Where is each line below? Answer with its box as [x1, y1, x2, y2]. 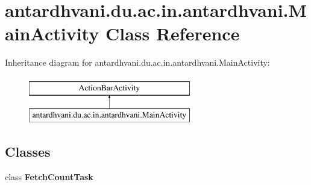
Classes [5, 142, 51, 161]
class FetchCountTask [5, 171, 93, 183]
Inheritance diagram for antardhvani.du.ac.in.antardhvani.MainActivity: [5, 56, 270, 69]
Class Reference [105, 21, 240, 46]
